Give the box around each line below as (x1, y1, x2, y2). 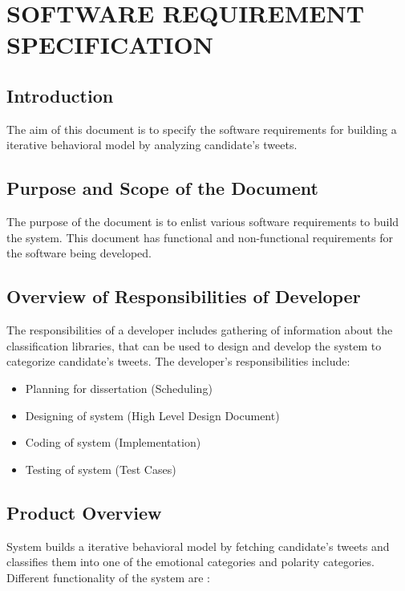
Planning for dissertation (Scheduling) (25, 379, 213, 396)
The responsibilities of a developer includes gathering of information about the (6, 322, 393, 338)
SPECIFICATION (6, 28, 213, 61)
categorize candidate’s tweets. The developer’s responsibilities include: (6, 353, 350, 370)
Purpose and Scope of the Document (6, 176, 318, 200)
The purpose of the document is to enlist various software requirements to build (6, 213, 399, 230)
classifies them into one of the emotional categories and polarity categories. (6, 553, 375, 570)
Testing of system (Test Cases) (25, 460, 176, 477)
